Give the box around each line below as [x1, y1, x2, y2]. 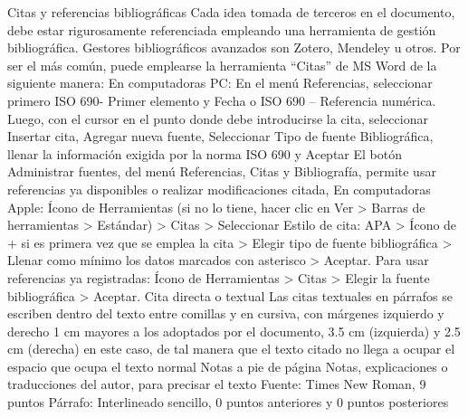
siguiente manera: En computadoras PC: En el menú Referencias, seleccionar [7, 73, 433, 92]
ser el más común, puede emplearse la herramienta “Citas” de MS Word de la [7, 55, 437, 74]
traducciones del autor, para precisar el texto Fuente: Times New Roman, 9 [7, 374, 426, 393]
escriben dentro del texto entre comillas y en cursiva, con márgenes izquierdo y [7, 304, 444, 323]
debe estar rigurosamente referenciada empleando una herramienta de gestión [7, 20, 436, 39]
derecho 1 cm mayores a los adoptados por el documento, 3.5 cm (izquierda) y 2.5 [7, 321, 461, 340]
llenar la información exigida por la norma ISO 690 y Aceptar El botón [7, 144, 402, 163]
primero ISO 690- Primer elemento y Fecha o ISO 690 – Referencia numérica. [7, 90, 436, 109]
